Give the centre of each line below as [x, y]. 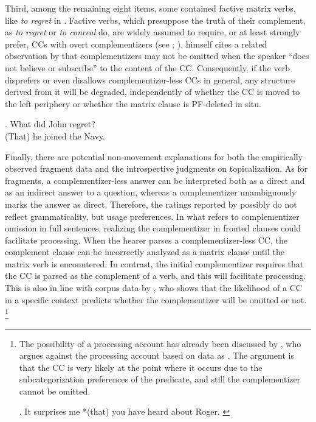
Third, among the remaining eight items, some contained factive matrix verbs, [150, 8]
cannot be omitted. [55, 391]
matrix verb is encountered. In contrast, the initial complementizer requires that [154, 263]
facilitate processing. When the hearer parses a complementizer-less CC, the [146, 240]
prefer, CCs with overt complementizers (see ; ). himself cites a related [136, 44]
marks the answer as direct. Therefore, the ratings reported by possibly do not [151, 204]
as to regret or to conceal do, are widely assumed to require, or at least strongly [153, 32]
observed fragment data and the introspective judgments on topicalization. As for [156, 168]
